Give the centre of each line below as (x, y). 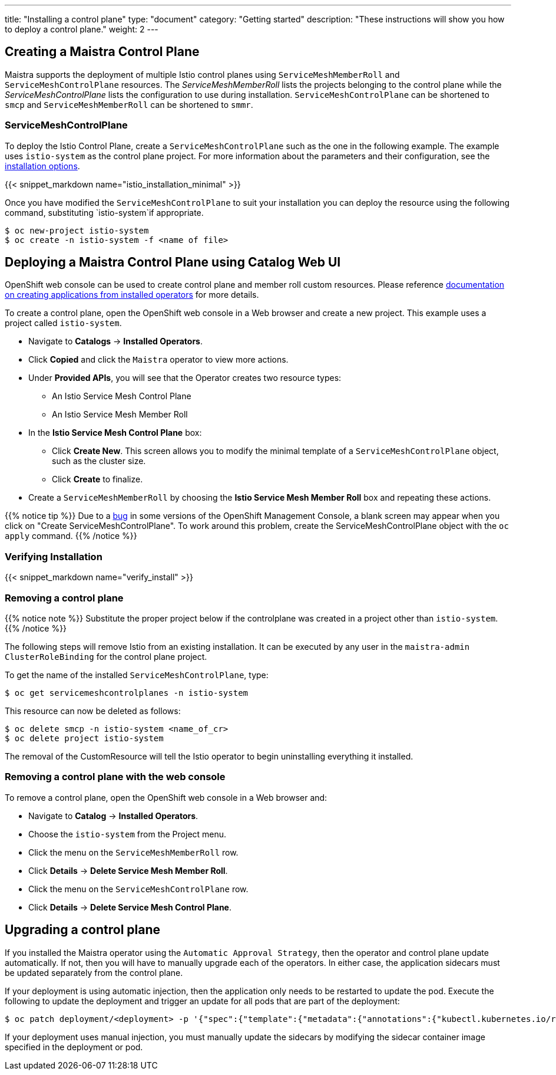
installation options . (42, 166)
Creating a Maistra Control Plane (102, 52)
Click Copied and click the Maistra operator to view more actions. (158, 360)
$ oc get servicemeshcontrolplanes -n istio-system (127, 693)
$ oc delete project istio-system (84, 738)
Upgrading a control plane (83, 930)
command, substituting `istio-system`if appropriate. (104, 212)
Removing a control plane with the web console (115, 777)
